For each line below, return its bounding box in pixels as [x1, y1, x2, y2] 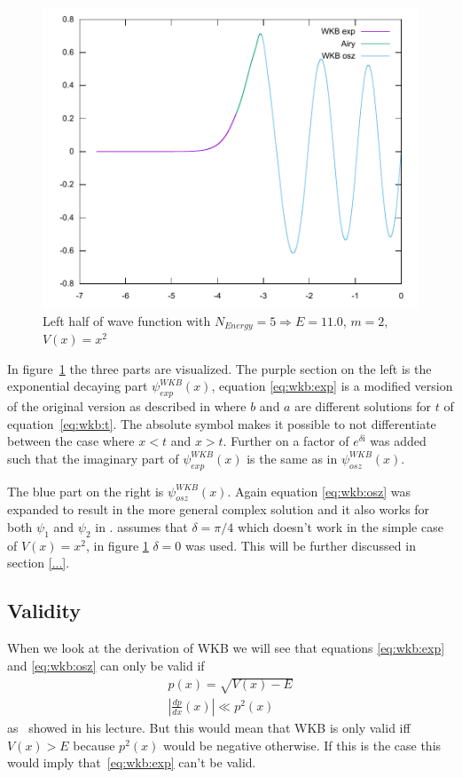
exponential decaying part [7, 377, 148, 395]
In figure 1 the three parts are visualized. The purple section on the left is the [7, 359, 432, 377]
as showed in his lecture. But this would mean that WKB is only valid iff [7, 718, 411, 736]
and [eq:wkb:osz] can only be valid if [7, 655, 205, 674]
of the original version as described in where [7, 397, 247, 416]
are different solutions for [294, 397, 432, 416]
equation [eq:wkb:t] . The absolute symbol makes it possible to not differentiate [7, 414, 436, 433]
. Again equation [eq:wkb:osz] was [227, 481, 411, 500]
